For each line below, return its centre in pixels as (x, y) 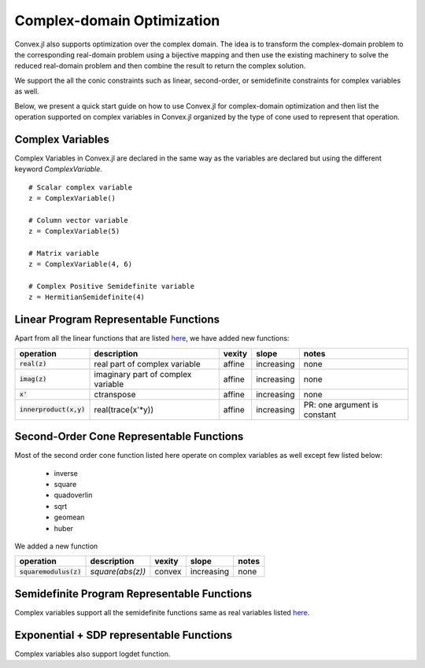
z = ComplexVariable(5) (74, 231)
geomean (69, 517)
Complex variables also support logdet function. (92, 654)
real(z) (33, 364)
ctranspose (115, 394)
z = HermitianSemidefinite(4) (87, 297)
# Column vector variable (79, 220)
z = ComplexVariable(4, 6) (81, 264)
